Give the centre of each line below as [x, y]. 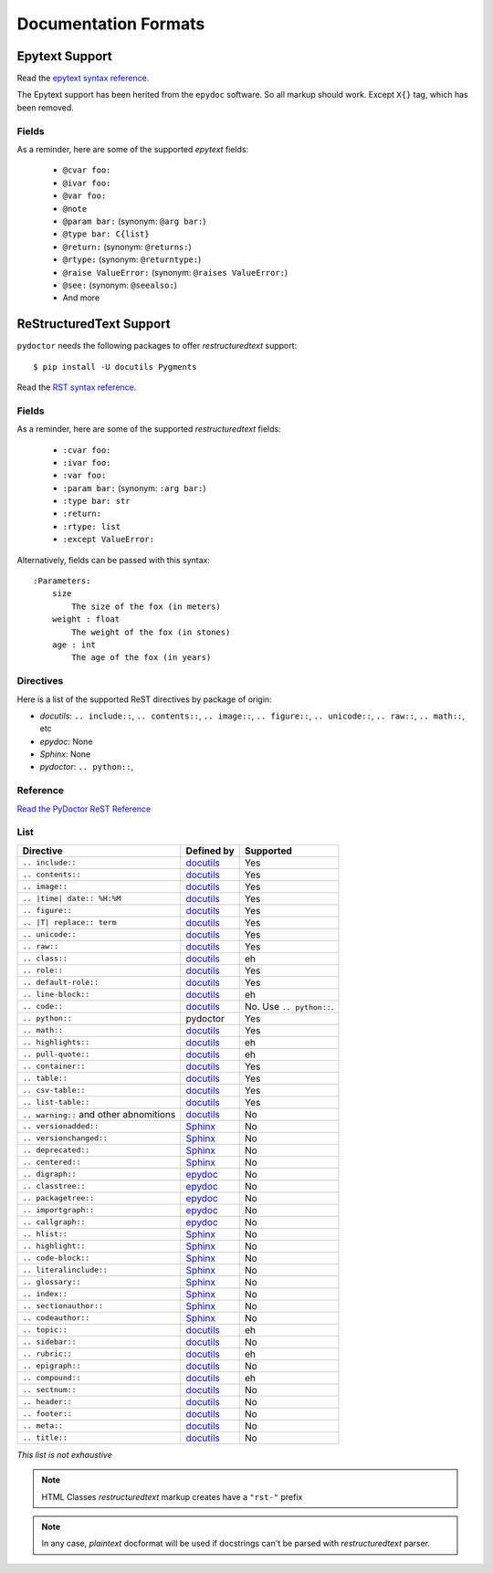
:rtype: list [92, 526]
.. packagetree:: [58, 1198]
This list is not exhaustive [65, 1454]
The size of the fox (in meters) [146, 606]
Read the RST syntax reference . [77, 387]
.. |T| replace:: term [70, 923]
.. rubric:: [47, 1354]
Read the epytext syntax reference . [83, 79]
